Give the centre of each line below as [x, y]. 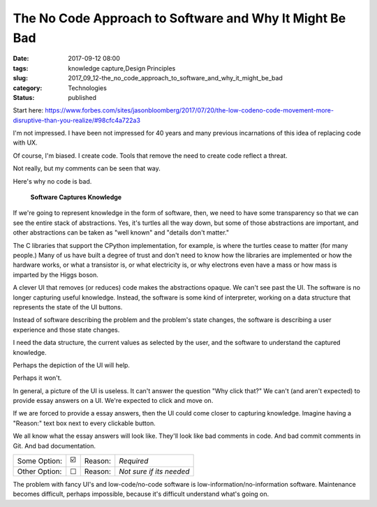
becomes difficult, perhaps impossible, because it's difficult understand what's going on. [141, 494]
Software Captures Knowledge [76, 197]
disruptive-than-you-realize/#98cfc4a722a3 [77, 120]
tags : [21, 68]
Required [134, 461]
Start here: [28, 110]
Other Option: [39, 471]
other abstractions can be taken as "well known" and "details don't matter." [121, 233]
